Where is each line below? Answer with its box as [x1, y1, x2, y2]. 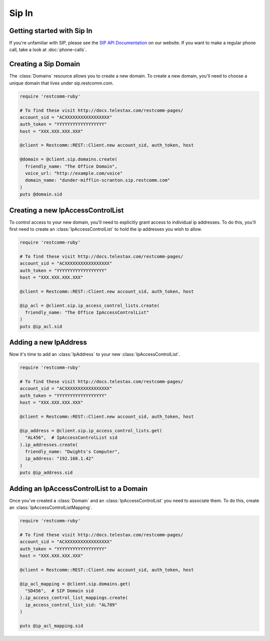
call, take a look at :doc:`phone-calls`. [9, 47, 87, 53]
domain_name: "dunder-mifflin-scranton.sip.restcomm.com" [25, 178, 170, 183]
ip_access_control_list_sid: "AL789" [25, 602, 117, 607]
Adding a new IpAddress [9, 338, 87, 347]
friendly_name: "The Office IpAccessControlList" [25, 309, 149, 315]
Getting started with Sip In [9, 27, 92, 35]
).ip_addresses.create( [19, 442, 78, 447]
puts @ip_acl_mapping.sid [19, 623, 83, 628]
